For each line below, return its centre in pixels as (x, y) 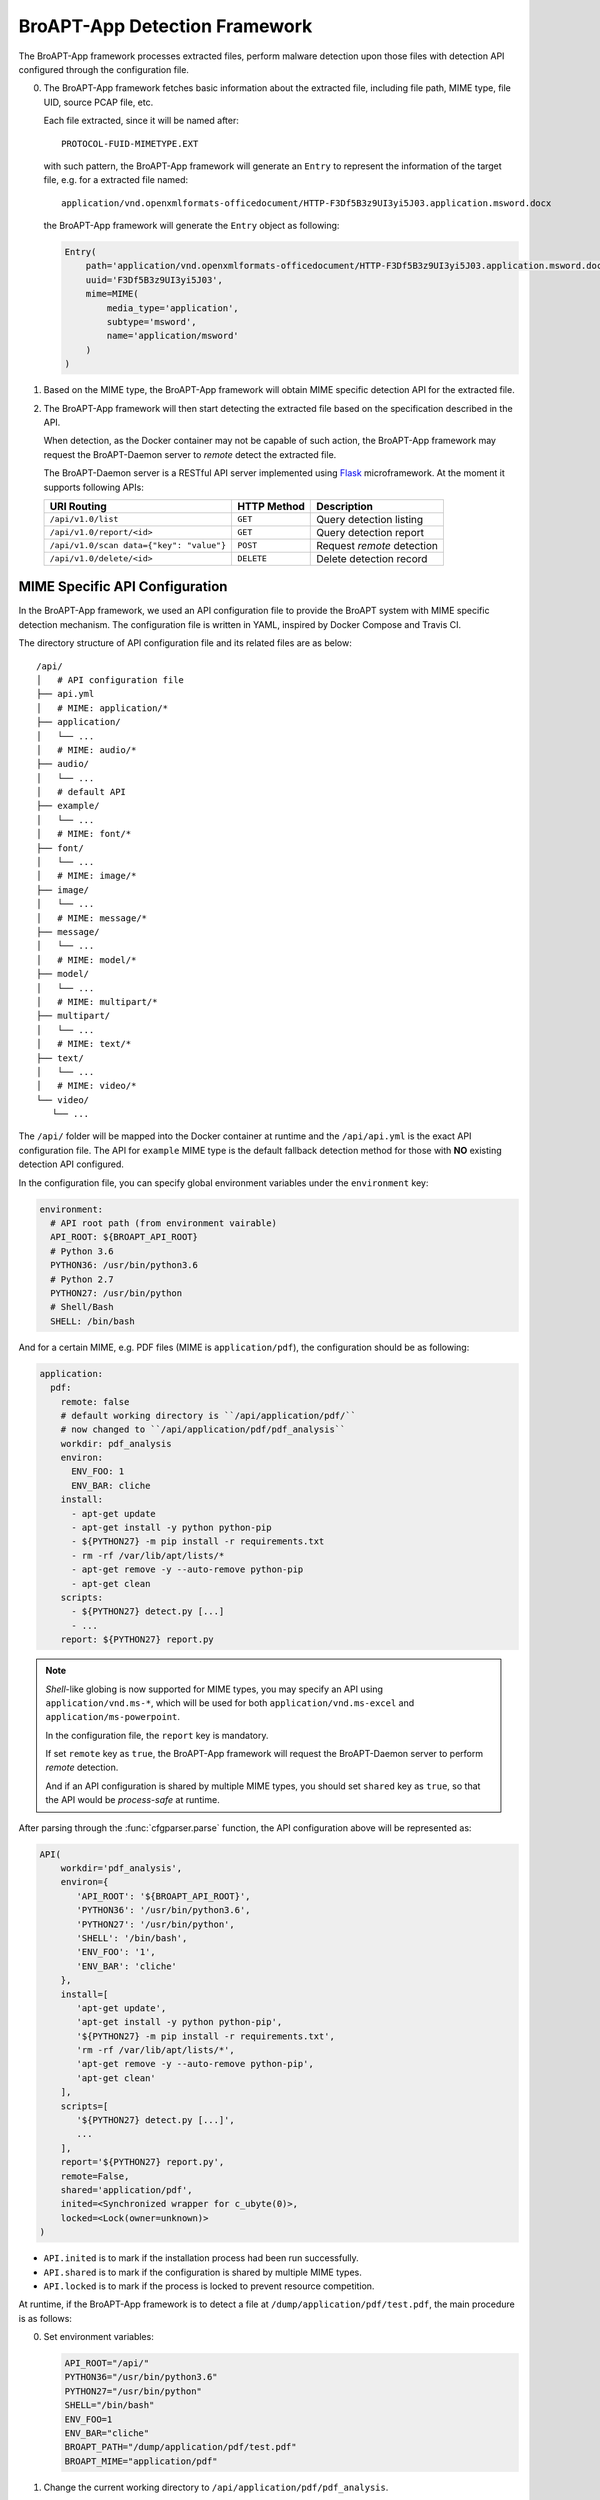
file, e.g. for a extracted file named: (116, 180)
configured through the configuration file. (104, 69)
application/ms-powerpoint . (112, 1717)
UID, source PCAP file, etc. (98, 102)
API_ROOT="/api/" (107, 2363)
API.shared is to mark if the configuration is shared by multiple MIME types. (202, 2272)
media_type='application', (172, 308)
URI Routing (78, 506)
